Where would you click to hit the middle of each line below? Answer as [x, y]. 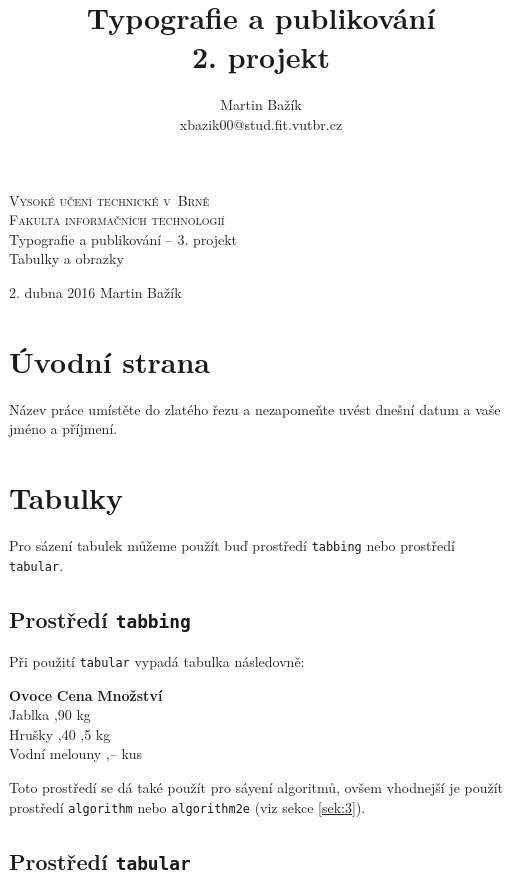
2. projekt [260, 56]
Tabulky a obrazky [66, 258]
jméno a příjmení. [63, 428]
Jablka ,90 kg [50, 714]
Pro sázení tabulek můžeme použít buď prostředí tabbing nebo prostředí [232, 544]
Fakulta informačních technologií [117, 219]
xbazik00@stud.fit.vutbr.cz [261, 123]
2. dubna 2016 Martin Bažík [95, 291]
